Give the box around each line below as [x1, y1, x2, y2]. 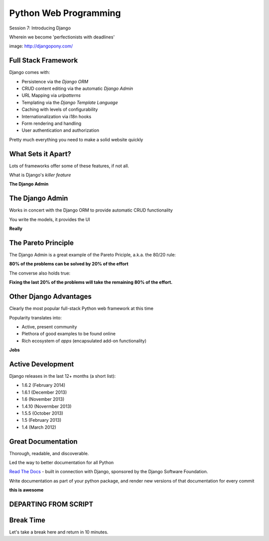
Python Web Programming [9, 7, 121, 18]
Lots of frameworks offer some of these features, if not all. [9, 163, 130, 169]
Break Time [9, 516, 46, 524]
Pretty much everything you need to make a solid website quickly [9, 136, 143, 142]
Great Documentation [9, 437, 78, 446]
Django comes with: [9, 69, 50, 75]
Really [9, 226, 22, 232]
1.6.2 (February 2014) [21, 382, 66, 388]
